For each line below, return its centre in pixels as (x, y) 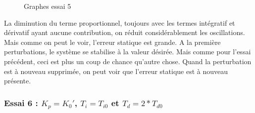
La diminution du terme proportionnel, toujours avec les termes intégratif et (120, 22)
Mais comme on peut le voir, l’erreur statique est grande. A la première (112, 42)
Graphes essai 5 (48, 6)
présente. (18, 81)
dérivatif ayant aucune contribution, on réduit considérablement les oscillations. (125, 32)
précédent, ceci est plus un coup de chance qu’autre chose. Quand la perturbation (128, 61)
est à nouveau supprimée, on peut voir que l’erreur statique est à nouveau (116, 71)
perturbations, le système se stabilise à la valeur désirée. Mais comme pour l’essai (127, 52)
